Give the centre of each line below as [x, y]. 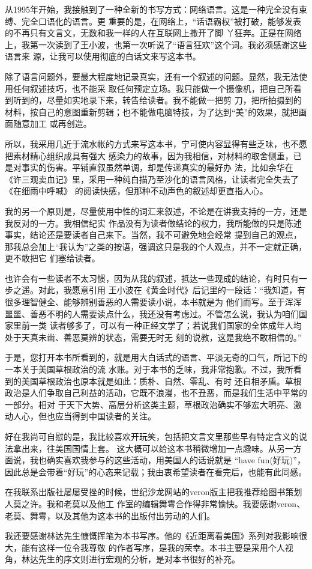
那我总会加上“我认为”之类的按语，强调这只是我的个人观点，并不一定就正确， [156, 246]
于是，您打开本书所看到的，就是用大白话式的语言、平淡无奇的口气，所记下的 [156, 357]
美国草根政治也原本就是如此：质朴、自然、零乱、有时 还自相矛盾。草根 [161, 381]
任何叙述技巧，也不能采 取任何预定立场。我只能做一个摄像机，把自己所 [153, 88]
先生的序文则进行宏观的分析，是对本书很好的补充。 [139, 559]
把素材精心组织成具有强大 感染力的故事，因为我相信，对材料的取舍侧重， [149, 155]
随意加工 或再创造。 [52, 123]
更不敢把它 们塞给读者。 [52, 258]
